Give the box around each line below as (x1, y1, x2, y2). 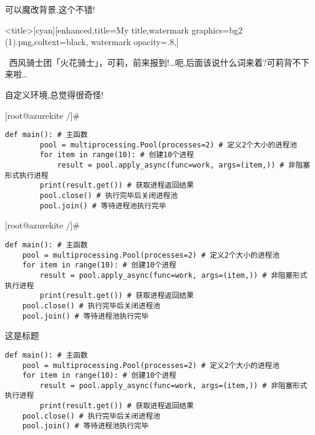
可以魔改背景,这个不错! (5, 3, 95, 15)
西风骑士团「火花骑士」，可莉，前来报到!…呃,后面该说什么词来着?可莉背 (9, 55, 292, 68)
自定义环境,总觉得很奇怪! (5, 88, 104, 101)
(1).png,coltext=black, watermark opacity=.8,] (5, 35, 179, 48)
